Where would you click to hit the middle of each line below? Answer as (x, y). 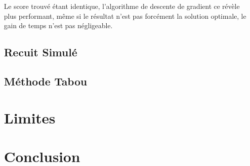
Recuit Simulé (41, 52)
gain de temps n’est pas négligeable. (58, 25)
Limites (30, 117)
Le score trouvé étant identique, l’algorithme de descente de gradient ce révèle (122, 6)
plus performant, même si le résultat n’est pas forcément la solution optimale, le (125, 16)
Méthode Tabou (46, 81)
